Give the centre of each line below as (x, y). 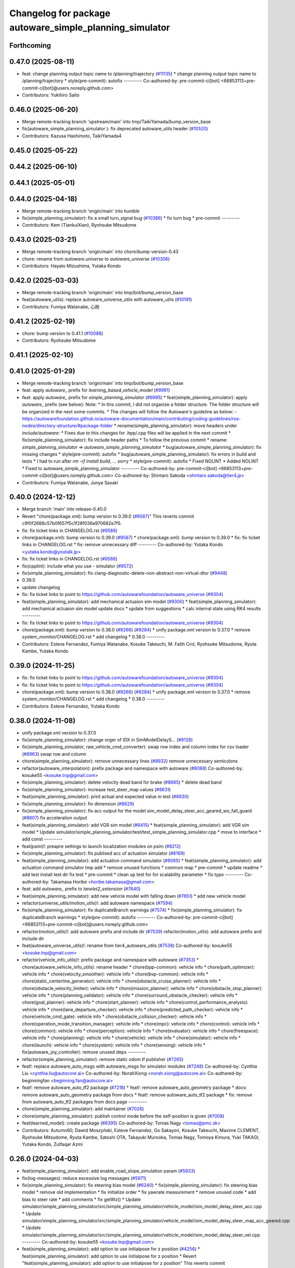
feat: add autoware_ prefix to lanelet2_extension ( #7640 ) (81, 889)
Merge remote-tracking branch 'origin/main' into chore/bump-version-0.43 (100, 252)
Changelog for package (60, 13)
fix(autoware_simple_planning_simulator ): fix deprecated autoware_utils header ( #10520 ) (115, 129)
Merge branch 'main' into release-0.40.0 (64, 509)
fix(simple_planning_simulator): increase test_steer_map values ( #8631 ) (96, 789)
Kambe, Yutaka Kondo (45, 651)
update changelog (41, 587)
